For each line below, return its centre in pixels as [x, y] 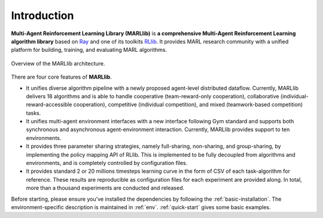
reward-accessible [49, 105]
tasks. [33, 113]
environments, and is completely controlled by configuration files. [107, 163]
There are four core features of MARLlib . [61, 77]
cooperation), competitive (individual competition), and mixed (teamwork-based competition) [188, 105]
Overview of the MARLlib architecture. [58, 63]
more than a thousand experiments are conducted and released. [105, 188]
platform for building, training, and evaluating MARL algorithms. [89, 50]
